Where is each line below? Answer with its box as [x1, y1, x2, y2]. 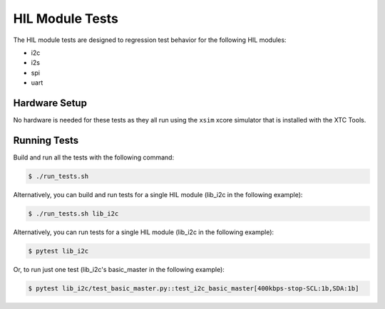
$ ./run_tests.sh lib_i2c [28, 209, 119, 217]
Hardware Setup [13, 97, 87, 109]
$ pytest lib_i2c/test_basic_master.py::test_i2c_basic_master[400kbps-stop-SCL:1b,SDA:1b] [28, 284, 359, 292]
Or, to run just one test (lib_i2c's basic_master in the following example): [13, 265, 225, 273]
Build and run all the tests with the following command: [13, 153, 175, 162]
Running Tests [13, 134, 78, 146]
